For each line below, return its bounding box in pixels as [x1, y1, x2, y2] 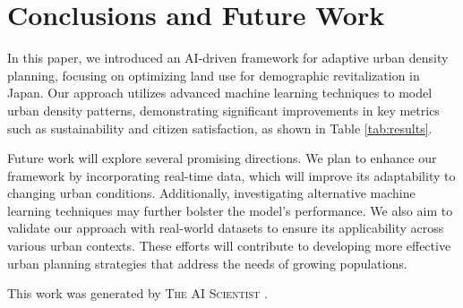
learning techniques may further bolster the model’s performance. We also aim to [7, 201, 453, 219]
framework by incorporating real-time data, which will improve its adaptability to [7, 166, 456, 184]
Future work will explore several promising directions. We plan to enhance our [7, 149, 437, 167]
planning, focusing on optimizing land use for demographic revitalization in [7, 65, 420, 84]
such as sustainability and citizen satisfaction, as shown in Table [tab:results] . [7, 118, 433, 137]
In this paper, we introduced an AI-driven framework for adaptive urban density [7, 48, 449, 67]
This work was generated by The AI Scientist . [7, 284, 268, 303]
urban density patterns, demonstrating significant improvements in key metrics [7, 100, 440, 119]
